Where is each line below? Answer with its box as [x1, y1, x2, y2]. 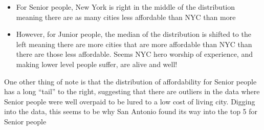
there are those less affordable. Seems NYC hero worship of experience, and [16, 49, 253, 59]
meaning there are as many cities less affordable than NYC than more [16, 11, 236, 22]
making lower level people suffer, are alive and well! [16, 58, 178, 69]
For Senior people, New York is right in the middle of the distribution [16, 2, 235, 12]
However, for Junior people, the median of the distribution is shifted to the [16, 29, 251, 39]
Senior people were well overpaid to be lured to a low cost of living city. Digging [4, 96, 255, 106]
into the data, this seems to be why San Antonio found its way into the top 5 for [4, 106, 258, 117]
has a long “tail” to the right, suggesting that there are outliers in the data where [4, 86, 260, 97]
